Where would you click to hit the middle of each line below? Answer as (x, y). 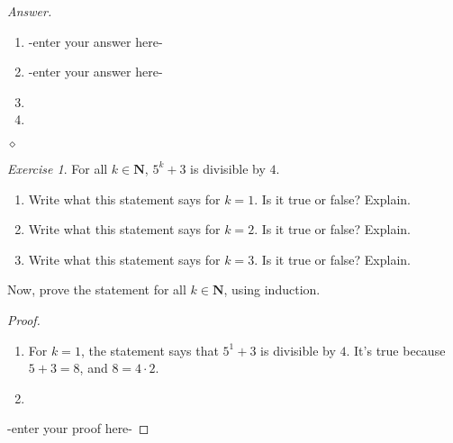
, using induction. (272, 289)
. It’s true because (396, 350)
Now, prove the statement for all (97, 289)
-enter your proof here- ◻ (78, 428)
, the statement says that (149, 350)
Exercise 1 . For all (58, 168)
